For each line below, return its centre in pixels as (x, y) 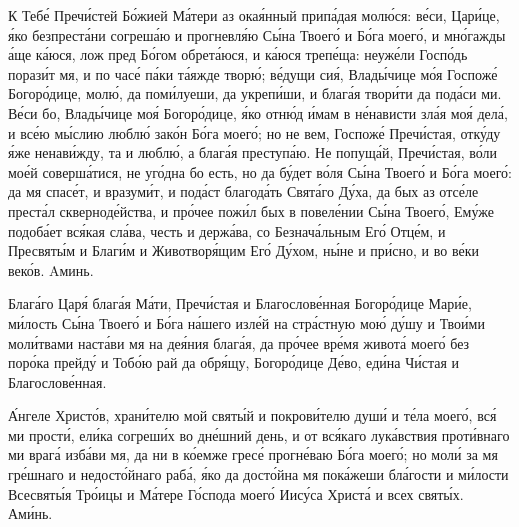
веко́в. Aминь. (51, 269)
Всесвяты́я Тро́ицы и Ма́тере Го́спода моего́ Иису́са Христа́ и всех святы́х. (236, 493)
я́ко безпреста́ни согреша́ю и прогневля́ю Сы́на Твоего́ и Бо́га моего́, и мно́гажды (257, 34)
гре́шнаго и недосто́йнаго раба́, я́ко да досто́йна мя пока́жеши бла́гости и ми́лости (258, 474)
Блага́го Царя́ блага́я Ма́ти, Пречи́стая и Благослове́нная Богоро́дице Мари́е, (240, 303)
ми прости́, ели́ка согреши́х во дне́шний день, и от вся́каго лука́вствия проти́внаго (259, 434)
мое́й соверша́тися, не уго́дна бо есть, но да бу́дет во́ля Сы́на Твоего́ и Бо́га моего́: (260, 171)
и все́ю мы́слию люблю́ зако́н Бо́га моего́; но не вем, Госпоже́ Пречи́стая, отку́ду (254, 132)
